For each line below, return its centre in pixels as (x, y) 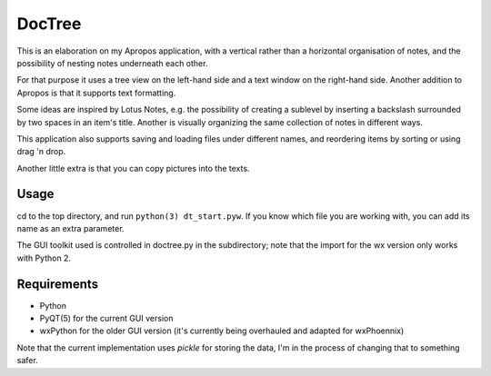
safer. (27, 361)
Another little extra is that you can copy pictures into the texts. (133, 168)
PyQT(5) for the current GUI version (106, 319)
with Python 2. (44, 258)
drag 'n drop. (41, 152)
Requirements (58, 284)
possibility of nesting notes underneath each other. (112, 63)
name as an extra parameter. (70, 228)
